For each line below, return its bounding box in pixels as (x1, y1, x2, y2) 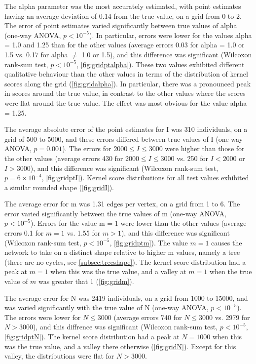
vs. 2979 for (215, 312, 250, 322)
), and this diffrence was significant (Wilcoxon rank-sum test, (33, 322, 218, 332)
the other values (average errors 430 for (4, 153, 123, 163)
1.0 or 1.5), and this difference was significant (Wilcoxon (81, 49, 252, 59)
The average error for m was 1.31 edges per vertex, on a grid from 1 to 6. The (4, 199, 240, 209)
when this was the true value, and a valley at (50, 266, 186, 277)
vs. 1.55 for (67, 228, 101, 238)
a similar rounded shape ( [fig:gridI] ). (4, 182, 114, 192)
